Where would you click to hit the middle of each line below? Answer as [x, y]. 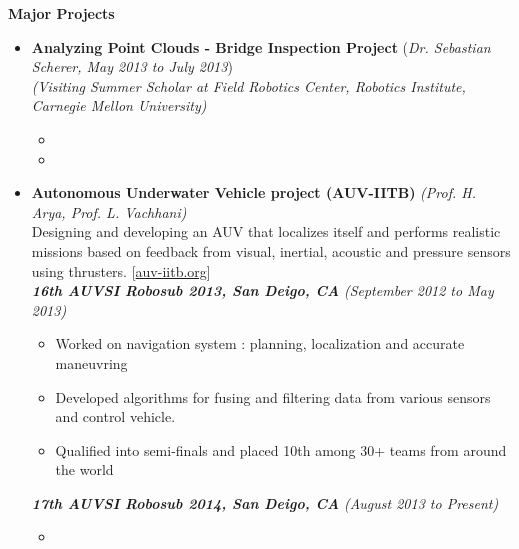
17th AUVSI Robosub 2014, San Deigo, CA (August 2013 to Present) [265, 502]
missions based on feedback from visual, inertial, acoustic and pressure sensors [271, 250]
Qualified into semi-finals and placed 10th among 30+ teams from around [281, 449]
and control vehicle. [115, 416]
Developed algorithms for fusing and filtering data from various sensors [273, 396]
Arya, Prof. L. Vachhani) [109, 211]
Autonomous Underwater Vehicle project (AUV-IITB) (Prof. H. [253, 192]
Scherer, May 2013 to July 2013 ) [132, 66]
